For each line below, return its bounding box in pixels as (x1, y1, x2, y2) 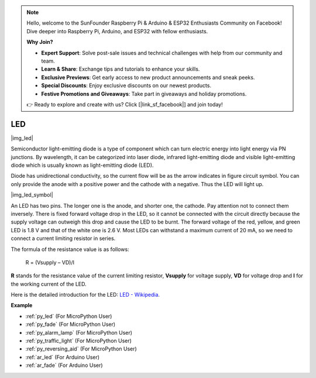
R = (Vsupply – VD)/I (25, 259, 74, 266)
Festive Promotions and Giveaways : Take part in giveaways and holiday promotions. (41, 90, 247, 97)
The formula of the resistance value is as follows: (11, 246, 129, 253)
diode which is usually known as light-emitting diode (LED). (11, 161, 154, 169)
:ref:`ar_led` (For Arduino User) (25, 353, 99, 360)
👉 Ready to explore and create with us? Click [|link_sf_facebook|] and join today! (26, 101, 223, 108)
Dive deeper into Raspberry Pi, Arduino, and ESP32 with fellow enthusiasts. (26, 28, 208, 35)
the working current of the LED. (11, 280, 87, 287)
